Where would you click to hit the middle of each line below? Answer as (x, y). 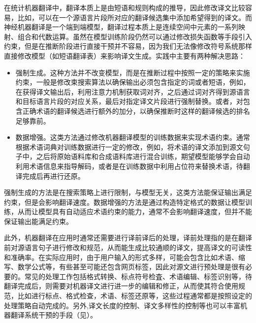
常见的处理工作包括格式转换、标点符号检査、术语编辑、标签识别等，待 (138, 276)
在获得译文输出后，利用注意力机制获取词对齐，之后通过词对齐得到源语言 (133, 91)
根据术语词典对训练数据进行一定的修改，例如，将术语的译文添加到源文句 (133, 146)
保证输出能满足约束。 (38, 221)
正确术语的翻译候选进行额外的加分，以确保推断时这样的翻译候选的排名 (136, 111)
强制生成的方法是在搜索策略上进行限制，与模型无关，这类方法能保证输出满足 (128, 192)
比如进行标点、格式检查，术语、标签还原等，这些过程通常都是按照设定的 (135, 296)
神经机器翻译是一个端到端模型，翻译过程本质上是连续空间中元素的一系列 (121, 27)
